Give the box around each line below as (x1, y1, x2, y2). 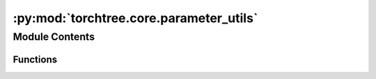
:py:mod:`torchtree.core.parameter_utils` (13, 10, 258, 26)
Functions (13, 53, 58, 65)
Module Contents (13, 30, 95, 43)
